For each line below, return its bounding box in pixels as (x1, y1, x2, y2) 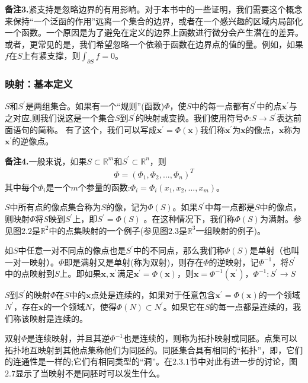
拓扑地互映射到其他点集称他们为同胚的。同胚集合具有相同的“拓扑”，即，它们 (5, 343, 303, 356)
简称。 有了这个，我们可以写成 (37, 123, 157, 135)
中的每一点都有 (191, 100, 250, 112)
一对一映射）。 (5, 255, 59, 268)
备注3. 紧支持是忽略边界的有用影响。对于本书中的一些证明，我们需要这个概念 (5, 3, 303, 15)
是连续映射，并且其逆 (27, 332, 110, 344)
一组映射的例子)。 (195, 224, 265, 236)
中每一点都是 (205, 201, 255, 213)
